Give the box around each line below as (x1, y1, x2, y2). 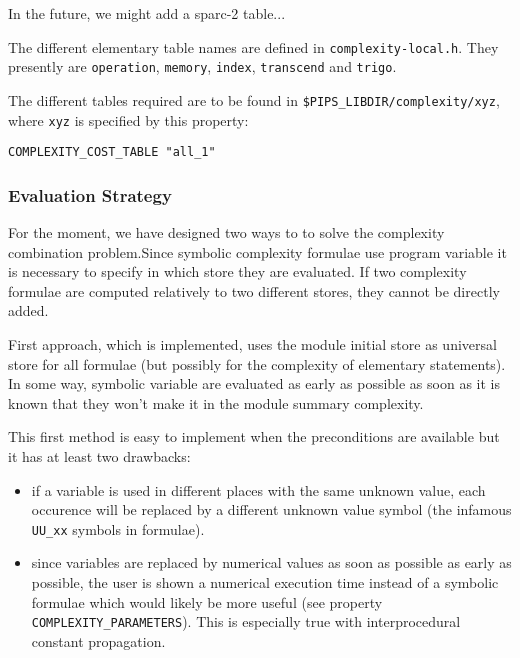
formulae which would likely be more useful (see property (31, 591, 383, 612)
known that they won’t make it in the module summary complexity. (8, 392, 424, 413)
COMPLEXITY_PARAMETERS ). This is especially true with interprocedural (31, 611, 461, 632)
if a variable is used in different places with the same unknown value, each (31, 479, 486, 500)
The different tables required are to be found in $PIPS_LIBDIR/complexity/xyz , (8, 89, 500, 110)
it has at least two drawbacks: (8, 446, 191, 467)
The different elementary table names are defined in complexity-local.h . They (8, 36, 499, 57)
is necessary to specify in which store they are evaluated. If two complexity (8, 261, 467, 282)
